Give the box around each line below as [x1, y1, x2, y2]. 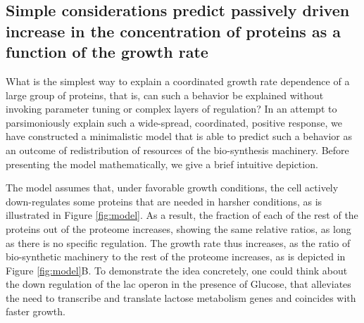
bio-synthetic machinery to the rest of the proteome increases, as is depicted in [6, 249, 346, 264]
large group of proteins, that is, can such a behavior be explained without [6, 87, 324, 102]
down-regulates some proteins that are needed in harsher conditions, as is [6, 194, 322, 208]
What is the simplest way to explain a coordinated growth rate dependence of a [6, 73, 350, 88]
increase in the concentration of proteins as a [6, 20, 341, 42]
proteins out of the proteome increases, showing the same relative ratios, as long [6, 221, 351, 236]
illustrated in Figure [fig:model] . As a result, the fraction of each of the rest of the [6, 208, 358, 222]
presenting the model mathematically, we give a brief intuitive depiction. [6, 156, 318, 171]
